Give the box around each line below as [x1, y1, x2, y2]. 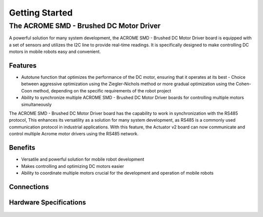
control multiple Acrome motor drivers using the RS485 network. [9, 131, 139, 137]
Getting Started [9, 7, 73, 18]
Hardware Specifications [9, 198, 86, 206]
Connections [9, 182, 49, 191]
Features [9, 61, 37, 70]
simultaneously [21, 101, 52, 107]
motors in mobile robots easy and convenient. [9, 49, 101, 54]
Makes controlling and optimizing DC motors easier [21, 163, 124, 169]
